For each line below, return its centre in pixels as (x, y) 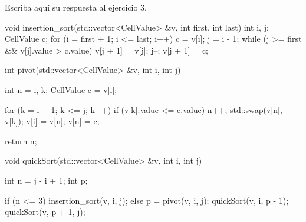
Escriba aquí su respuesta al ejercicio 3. (76, 7)
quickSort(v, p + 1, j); (45, 212)
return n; (21, 140)
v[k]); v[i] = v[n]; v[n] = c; (52, 121)
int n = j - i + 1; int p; (46, 180)
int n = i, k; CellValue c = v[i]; (61, 89)
